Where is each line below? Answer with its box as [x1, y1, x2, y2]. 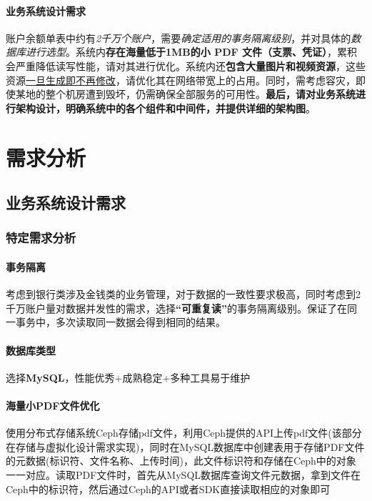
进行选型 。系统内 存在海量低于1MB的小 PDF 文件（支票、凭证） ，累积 [25, 44, 358, 59]
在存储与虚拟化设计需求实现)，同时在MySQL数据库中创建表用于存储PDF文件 [6, 439, 365, 454]
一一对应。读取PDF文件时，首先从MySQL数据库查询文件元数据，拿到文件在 [6, 467, 361, 482]
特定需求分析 [6, 229, 76, 247]
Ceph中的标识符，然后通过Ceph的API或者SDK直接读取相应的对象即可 [6, 481, 331, 496]
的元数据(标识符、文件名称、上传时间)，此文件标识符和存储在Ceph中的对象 [6, 453, 356, 468]
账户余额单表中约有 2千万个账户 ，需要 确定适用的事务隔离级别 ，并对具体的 [6, 30, 351, 45]
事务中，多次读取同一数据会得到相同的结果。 [15, 314, 226, 329]
